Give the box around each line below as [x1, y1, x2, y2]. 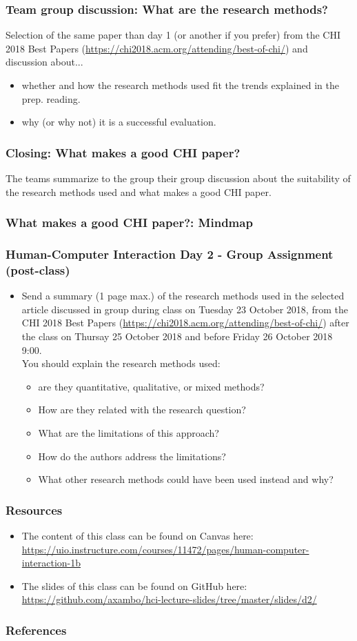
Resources [6, 501, 63, 518]
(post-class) [6, 261, 70, 278]
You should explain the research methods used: [21, 356, 221, 371]
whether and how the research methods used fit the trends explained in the [21, 78, 339, 92]
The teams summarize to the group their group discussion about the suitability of [6, 171, 351, 185]
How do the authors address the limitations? [38, 448, 226, 463]
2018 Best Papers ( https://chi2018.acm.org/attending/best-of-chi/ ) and [6, 41, 308, 55]
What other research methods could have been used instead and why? [38, 472, 334, 486]
